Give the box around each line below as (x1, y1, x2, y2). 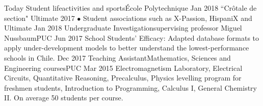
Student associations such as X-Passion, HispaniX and (83, 12, 252, 23)
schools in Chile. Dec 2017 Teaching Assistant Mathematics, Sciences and (4, 52, 231, 63)
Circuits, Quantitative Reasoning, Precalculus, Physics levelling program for (4, 72, 242, 83)
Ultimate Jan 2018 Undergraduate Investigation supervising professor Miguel (4, 22, 242, 33)
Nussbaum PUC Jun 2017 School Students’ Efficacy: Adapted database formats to (4, 32, 259, 43)
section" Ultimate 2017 (4, 12, 75, 23)
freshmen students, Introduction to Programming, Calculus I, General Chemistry (4, 82, 257, 93)
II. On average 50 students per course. (4, 92, 123, 103)
